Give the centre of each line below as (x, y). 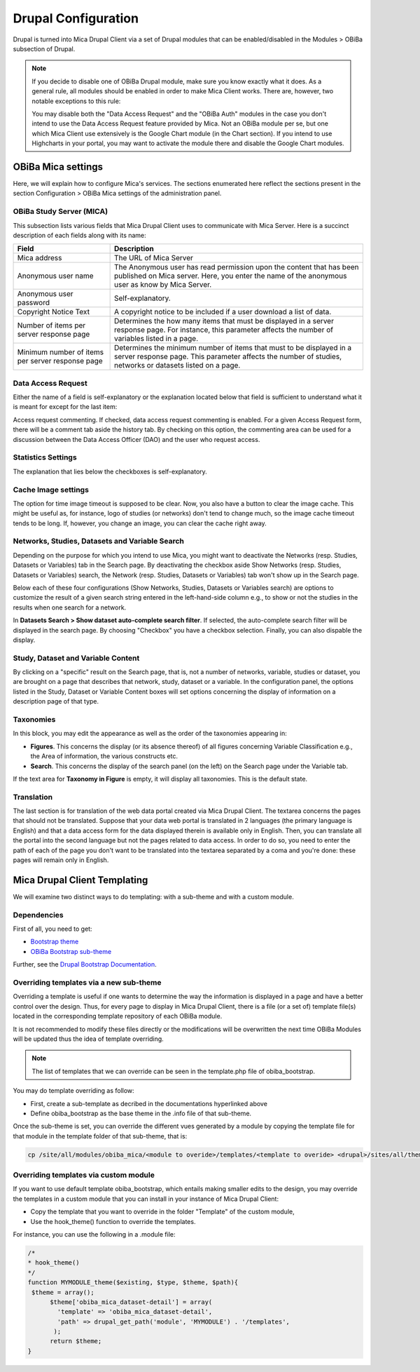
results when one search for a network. (70, 607)
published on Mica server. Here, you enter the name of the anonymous (230, 276)
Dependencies (38, 915)
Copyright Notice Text (54, 312)
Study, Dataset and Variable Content (76, 658)
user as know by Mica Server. (163, 285)
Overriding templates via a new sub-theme (87, 983)
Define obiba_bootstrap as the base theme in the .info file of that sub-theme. (141, 1113)
